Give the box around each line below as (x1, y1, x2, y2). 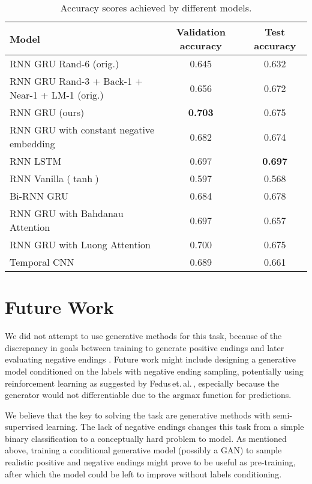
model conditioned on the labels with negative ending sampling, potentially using (5, 364, 304, 377)
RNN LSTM (10, 154, 62, 168)
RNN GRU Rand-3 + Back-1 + (10, 74, 143, 88)
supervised (5, 420, 43, 433)
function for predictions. (202, 388, 292, 401)
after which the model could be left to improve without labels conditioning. (5, 467, 282, 480)
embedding (10, 136, 55, 150)
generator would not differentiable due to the (5, 388, 170, 401)
